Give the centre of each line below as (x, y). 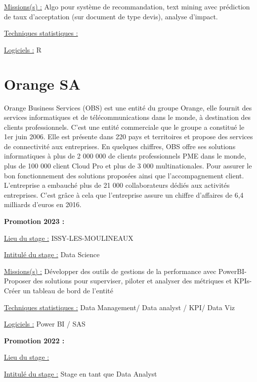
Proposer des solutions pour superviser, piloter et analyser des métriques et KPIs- (128, 281)
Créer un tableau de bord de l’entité (59, 290)
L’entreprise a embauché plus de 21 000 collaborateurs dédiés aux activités (117, 185)
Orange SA (42, 83)
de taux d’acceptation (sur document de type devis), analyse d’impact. (111, 16)
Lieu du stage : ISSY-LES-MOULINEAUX (69, 238)
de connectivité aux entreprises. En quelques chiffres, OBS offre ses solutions (120, 146)
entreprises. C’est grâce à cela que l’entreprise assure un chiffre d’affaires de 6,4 (124, 194)
